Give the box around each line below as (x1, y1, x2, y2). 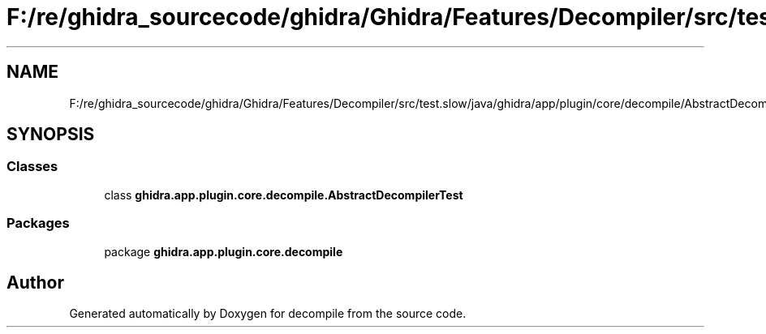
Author (6, 272, 64, 293)
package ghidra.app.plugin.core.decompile (104, 244, 343, 259)
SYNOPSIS (6, 124, 95, 145)
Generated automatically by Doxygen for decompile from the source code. (69, 306, 467, 321)
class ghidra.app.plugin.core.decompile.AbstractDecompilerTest (104, 187, 463, 202)
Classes (6, 158, 58, 175)
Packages (6, 215, 70, 232)
